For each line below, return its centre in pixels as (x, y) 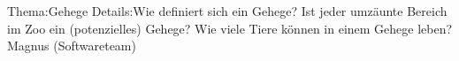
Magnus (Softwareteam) (72, 46)
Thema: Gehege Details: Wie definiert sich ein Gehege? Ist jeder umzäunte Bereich (227, 11)
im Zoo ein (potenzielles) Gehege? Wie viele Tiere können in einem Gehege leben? (230, 28)
